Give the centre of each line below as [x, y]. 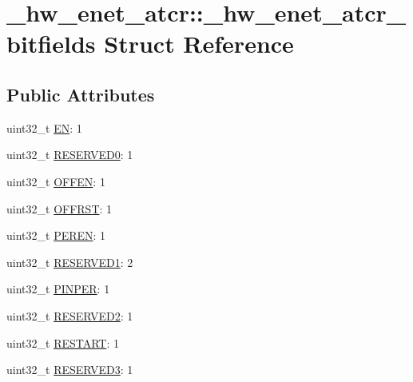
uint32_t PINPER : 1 [58, 289]
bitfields [51, 44]
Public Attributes [81, 94]
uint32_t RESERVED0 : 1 [70, 155]
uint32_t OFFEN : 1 [56, 181]
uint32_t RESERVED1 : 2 [70, 262]
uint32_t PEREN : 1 [56, 235]
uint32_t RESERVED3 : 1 [70, 370]
